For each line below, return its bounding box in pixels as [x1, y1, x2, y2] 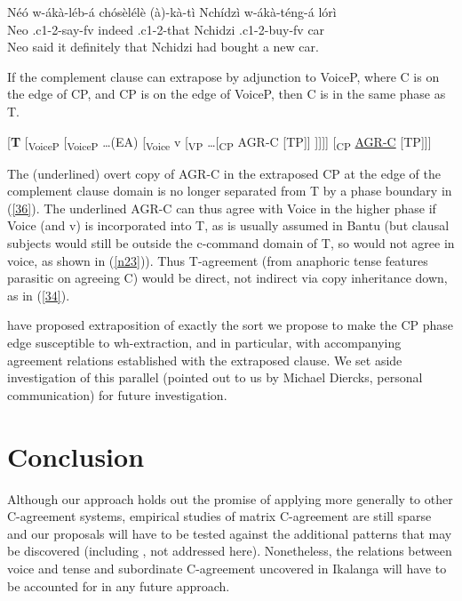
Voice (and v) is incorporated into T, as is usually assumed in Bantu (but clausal [7, 216, 450, 235]
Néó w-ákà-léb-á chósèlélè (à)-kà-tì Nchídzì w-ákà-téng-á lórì [7, 3, 337, 20]
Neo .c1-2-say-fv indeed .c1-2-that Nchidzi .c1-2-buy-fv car [7, 20, 325, 38]
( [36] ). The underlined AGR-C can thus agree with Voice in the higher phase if [7, 198, 436, 217]
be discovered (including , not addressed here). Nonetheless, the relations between [7, 541, 452, 560]
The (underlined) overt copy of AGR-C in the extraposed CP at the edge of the [7, 164, 441, 182]
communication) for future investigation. [7, 385, 227, 404]
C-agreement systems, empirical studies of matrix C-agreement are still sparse [7, 507, 432, 525]
